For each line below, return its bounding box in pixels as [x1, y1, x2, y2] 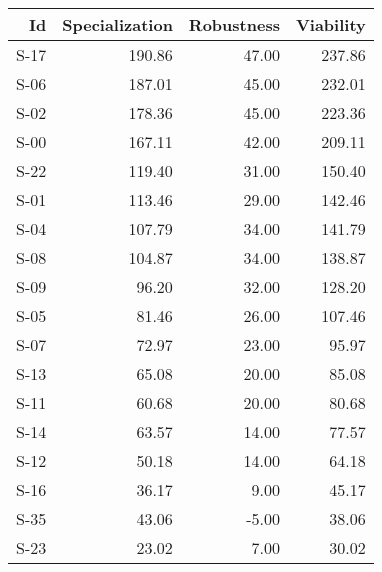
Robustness [188, 13, 280, 36]
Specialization [62, 13, 173, 36]
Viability [295, 13, 366, 36]
